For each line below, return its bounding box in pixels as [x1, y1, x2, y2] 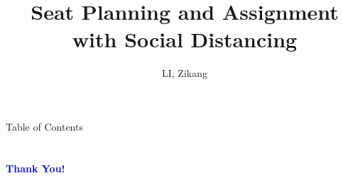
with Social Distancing [72, 25, 298, 54]
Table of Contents [6, 119, 83, 133]
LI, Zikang [162, 66, 207, 81]
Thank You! [6, 160, 65, 175]
